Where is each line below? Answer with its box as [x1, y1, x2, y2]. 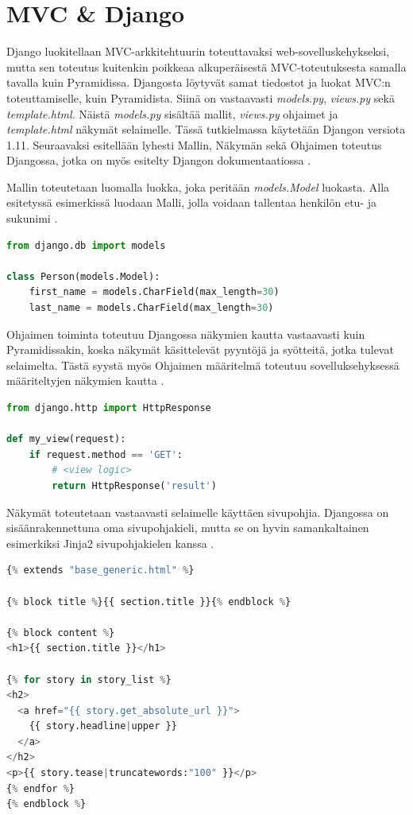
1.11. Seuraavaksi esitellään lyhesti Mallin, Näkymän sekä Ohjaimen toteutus [6, 136, 382, 153]
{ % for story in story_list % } [6, 673, 172, 685]
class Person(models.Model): [6, 270, 160, 282]
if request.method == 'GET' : [29, 448, 183, 460]
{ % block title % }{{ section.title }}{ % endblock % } [6, 596, 291, 607]
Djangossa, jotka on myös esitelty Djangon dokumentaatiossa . [6, 152, 311, 169]
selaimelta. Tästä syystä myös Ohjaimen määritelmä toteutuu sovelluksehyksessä [6, 356, 399, 373]
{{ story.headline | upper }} [29, 720, 177, 732]
